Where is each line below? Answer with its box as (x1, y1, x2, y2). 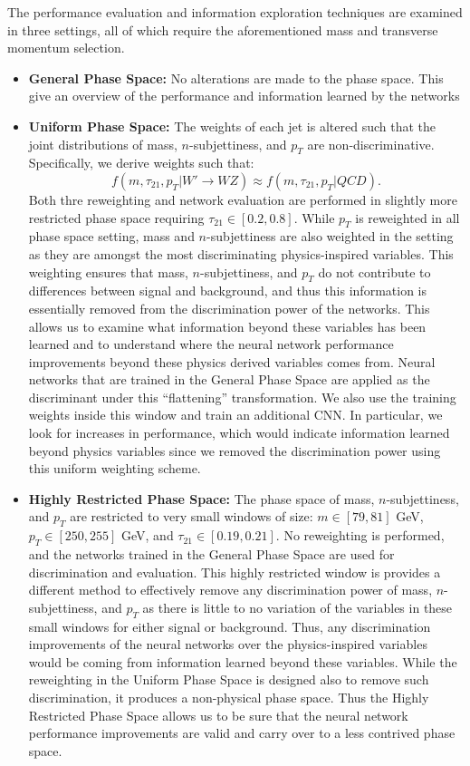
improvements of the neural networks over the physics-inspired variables (28, 635, 427, 654)
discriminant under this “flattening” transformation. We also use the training (28, 387, 456, 406)
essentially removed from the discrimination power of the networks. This (28, 298, 430, 317)
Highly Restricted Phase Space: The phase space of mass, (28, 489, 375, 508)
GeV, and (121, 526, 174, 545)
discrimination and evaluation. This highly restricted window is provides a (28, 562, 441, 581)
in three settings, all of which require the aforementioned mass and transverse (7, 20, 438, 39)
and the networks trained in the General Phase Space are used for (28, 545, 395, 564)
